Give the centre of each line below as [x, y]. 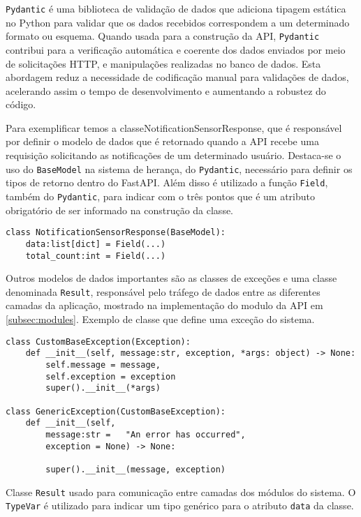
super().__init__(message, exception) [135, 469]
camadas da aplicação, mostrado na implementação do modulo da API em [164, 305]
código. [21, 104]
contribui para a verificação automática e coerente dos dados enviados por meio [176, 49]
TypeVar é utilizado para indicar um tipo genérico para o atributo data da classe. [180, 505]
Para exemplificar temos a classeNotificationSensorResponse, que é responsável [174, 127]
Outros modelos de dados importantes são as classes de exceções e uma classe [171, 278]
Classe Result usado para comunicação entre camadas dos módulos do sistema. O [181, 492]
